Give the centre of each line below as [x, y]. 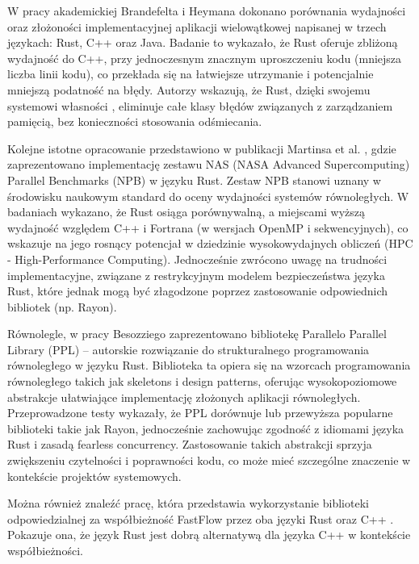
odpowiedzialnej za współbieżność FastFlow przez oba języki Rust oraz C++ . [201, 518]
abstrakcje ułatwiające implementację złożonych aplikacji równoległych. [184, 397]
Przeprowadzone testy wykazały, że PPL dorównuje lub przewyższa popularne [200, 413]
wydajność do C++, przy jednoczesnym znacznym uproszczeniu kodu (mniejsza [205, 58]
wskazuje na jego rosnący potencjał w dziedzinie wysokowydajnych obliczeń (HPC [210, 243]
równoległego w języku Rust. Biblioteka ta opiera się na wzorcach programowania [209, 365]
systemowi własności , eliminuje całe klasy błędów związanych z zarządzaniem [200, 105]
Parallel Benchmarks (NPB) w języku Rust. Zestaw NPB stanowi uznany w [194, 180]
